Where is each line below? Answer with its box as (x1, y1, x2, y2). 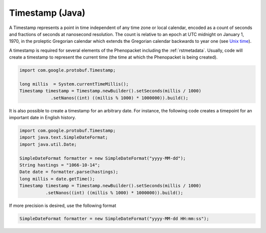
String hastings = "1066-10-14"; (19, 162, 100, 167)
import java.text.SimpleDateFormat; (19, 134, 108, 140)
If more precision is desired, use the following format (9, 202, 117, 208)
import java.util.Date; (19, 141, 77, 147)
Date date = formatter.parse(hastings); (19, 169, 118, 175)
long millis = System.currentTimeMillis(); (19, 81, 129, 87)
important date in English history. (9, 115, 76, 121)
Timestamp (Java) (9, 7, 86, 18)
